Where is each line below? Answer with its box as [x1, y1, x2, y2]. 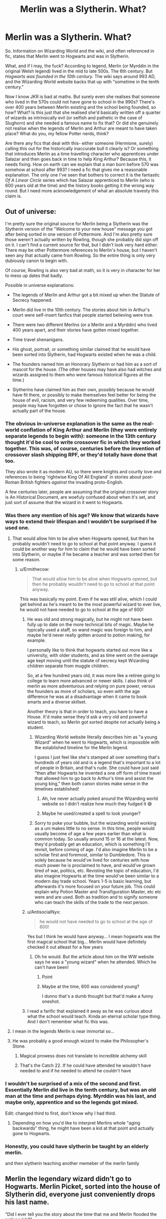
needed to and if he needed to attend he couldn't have [19, 1068, 131, 1074]
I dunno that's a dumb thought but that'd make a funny [42, 993, 154, 999]
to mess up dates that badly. [5, 272, 63, 278]
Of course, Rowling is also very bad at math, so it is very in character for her [5, 267, 161, 273]
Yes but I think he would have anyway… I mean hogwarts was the [27, 934, 160, 940]
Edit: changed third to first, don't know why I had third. [5, 1110, 116, 1116]
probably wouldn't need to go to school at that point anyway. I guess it [12, 541, 156, 547]
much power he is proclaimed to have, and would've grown [34, 863, 156, 869]
